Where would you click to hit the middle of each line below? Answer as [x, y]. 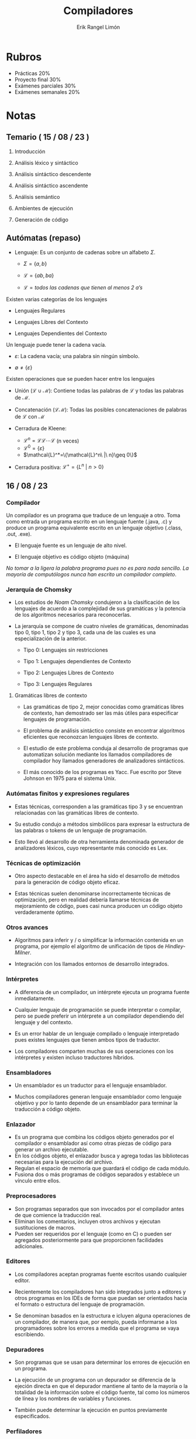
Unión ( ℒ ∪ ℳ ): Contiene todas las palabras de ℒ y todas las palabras [99, 390]
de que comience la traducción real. [58, 1215]
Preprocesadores [31, 1196]
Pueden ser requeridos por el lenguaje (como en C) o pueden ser [93, 1234]
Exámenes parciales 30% [45, 86]
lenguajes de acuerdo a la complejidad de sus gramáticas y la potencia [100, 609]
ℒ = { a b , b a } [39, 275]
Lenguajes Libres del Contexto [51, 322]
